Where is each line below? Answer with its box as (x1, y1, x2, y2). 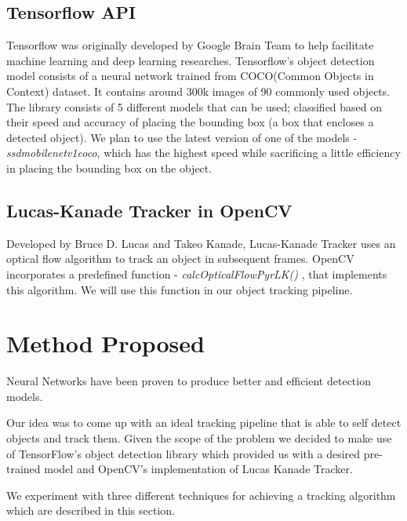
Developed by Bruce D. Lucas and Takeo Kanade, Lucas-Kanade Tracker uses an (6, 235, 396, 251)
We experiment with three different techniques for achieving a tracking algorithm (6, 486, 396, 503)
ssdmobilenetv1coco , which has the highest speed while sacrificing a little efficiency (6, 144, 401, 161)
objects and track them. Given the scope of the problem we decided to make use (6, 430, 392, 446)
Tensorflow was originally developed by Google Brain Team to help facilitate (6, 37, 374, 53)
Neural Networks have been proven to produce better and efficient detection (6, 373, 371, 389)
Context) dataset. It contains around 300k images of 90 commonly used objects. (6, 82, 391, 99)
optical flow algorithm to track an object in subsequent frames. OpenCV (6, 250, 354, 267)
